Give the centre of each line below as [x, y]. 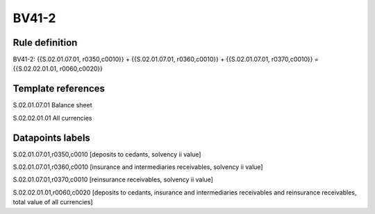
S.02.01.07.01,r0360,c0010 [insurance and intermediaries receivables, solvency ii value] [138, 167]
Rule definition [45, 43]
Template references [59, 89]
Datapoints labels [51, 137]
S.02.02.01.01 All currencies [52, 118]
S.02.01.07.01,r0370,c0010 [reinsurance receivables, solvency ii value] [113, 179]
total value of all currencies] [53, 202]
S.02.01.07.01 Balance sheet [52, 105]
